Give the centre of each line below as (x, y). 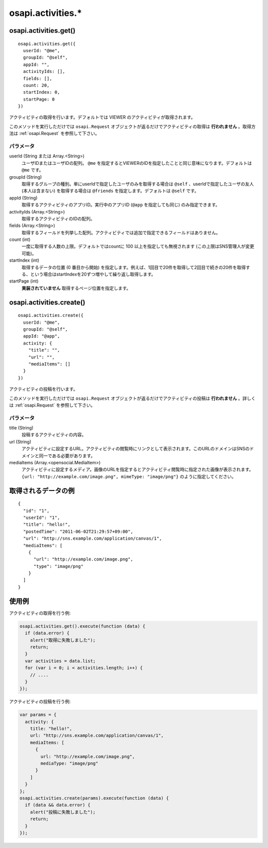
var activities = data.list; (61, 661)
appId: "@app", (41, 336)
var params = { (38, 715)
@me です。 (33, 170)
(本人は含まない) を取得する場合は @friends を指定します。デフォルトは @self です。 (110, 191)
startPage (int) (24, 281)
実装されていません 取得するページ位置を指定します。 (76, 288)
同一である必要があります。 (67, 456)
